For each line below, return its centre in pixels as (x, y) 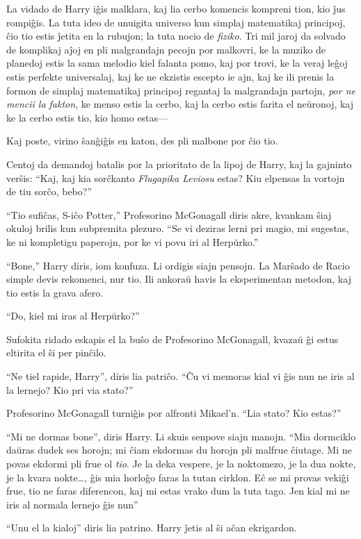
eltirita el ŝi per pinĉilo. (56, 353)
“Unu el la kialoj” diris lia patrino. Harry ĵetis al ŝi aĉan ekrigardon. (152, 528)
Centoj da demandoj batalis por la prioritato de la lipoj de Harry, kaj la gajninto (179, 164)
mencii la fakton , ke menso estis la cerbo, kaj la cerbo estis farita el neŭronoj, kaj (180, 104)
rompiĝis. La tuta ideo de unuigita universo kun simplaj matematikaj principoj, (176, 22)
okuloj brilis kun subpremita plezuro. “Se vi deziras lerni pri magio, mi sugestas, (178, 228)
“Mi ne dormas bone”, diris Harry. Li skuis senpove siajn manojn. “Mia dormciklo (181, 436)
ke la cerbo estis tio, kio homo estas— (87, 117)
